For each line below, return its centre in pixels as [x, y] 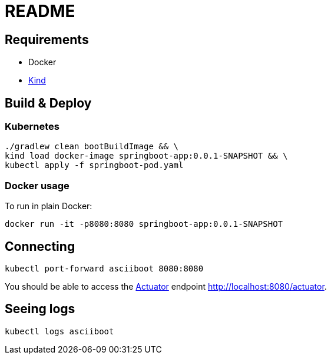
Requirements [47, 39]
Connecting [40, 246]
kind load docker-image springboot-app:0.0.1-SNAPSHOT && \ [146, 156]
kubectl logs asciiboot [59, 331]
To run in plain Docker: [49, 206]
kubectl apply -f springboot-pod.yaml [94, 165]
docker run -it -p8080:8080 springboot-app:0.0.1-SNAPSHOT [144, 224]
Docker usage [37, 185]
